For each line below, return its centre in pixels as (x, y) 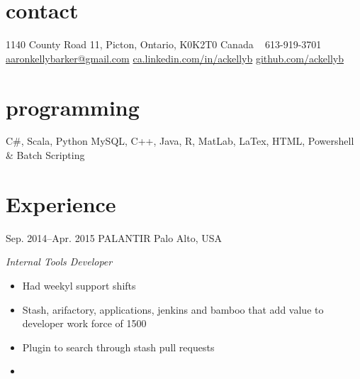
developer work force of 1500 (84, 323)
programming (73, 107)
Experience (61, 203)
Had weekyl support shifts (79, 285)
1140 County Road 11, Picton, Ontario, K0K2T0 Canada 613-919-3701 (164, 44)
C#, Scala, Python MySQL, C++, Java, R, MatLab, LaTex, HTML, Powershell (180, 141)
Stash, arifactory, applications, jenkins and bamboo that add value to (173, 309)
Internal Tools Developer (59, 262)
